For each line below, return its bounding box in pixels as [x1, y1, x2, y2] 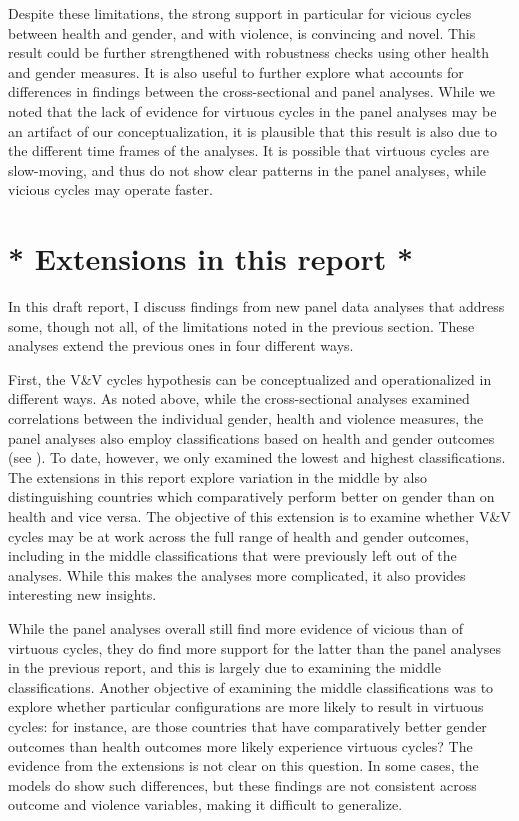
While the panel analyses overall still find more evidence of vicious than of [8, 617, 463, 638]
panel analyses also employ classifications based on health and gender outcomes [8, 427, 495, 448]
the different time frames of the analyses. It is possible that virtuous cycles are [8, 140, 489, 161]
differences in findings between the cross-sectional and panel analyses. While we [8, 81, 496, 102]
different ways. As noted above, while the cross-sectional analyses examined [8, 388, 470, 409]
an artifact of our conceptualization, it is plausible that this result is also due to [8, 120, 498, 141]
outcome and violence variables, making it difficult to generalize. [8, 794, 403, 815]
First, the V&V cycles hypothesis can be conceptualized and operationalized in [8, 368, 492, 389]
